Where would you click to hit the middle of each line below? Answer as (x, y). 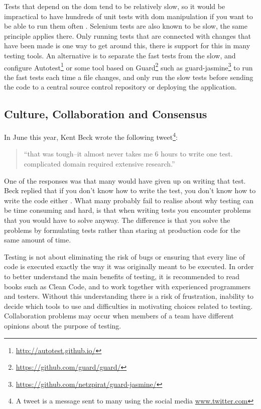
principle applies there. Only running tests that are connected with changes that (128, 35)
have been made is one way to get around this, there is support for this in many (127, 46)
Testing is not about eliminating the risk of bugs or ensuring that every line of (124, 256)
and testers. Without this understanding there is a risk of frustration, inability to (129, 296)
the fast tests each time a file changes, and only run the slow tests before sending (129, 77)
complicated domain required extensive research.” (99, 164)
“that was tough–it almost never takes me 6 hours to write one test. (128, 154)
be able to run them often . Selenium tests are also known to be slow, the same (126, 26)
